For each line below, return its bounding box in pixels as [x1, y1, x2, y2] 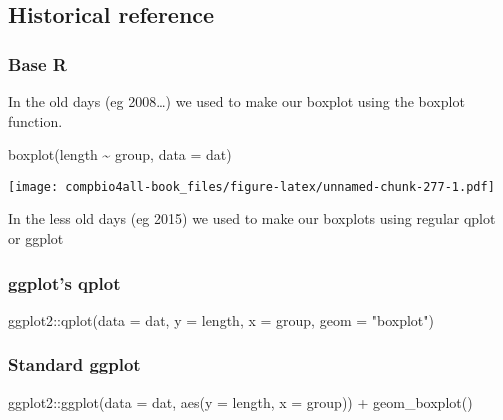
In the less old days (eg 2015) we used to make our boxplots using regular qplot [8, 208, 496, 229]
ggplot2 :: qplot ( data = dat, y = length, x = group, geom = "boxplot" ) [8, 309, 435, 330]
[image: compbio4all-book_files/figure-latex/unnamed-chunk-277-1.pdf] [8, 179, 495, 194]
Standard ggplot [8, 352, 141, 377]
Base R [8, 51, 67, 76]
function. [8, 110, 63, 131]
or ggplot [8, 228, 64, 249]
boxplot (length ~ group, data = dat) [8, 144, 232, 165]
